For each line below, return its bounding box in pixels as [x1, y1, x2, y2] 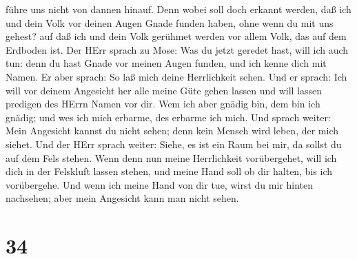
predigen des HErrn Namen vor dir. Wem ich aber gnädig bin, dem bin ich [6, 96, 320, 111]
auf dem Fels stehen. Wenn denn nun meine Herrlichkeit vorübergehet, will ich [6, 150, 337, 165]
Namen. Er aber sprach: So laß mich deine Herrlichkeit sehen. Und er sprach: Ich [6, 69, 347, 83]
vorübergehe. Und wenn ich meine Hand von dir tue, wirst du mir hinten [6, 177, 313, 191]
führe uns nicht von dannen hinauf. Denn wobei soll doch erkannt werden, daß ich [6, 2, 351, 16]
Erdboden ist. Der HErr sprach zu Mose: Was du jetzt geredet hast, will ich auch [6, 42, 349, 56]
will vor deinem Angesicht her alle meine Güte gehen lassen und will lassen [6, 83, 323, 97]
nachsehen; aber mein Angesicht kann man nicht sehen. [6, 191, 239, 205]
